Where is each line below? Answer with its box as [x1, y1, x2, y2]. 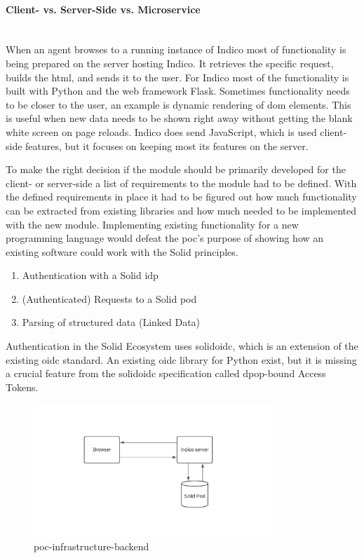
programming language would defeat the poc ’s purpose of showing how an [6, 231, 324, 245]
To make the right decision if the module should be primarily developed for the [6, 162, 346, 177]
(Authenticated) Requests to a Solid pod [22, 291, 197, 306]
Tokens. [6, 379, 39, 394]
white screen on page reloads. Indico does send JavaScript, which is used [6, 124, 317, 139]
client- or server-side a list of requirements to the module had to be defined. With [6, 175, 357, 190]
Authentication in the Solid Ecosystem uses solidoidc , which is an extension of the [6, 339, 358, 353]
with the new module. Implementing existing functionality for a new [6, 217, 299, 231]
